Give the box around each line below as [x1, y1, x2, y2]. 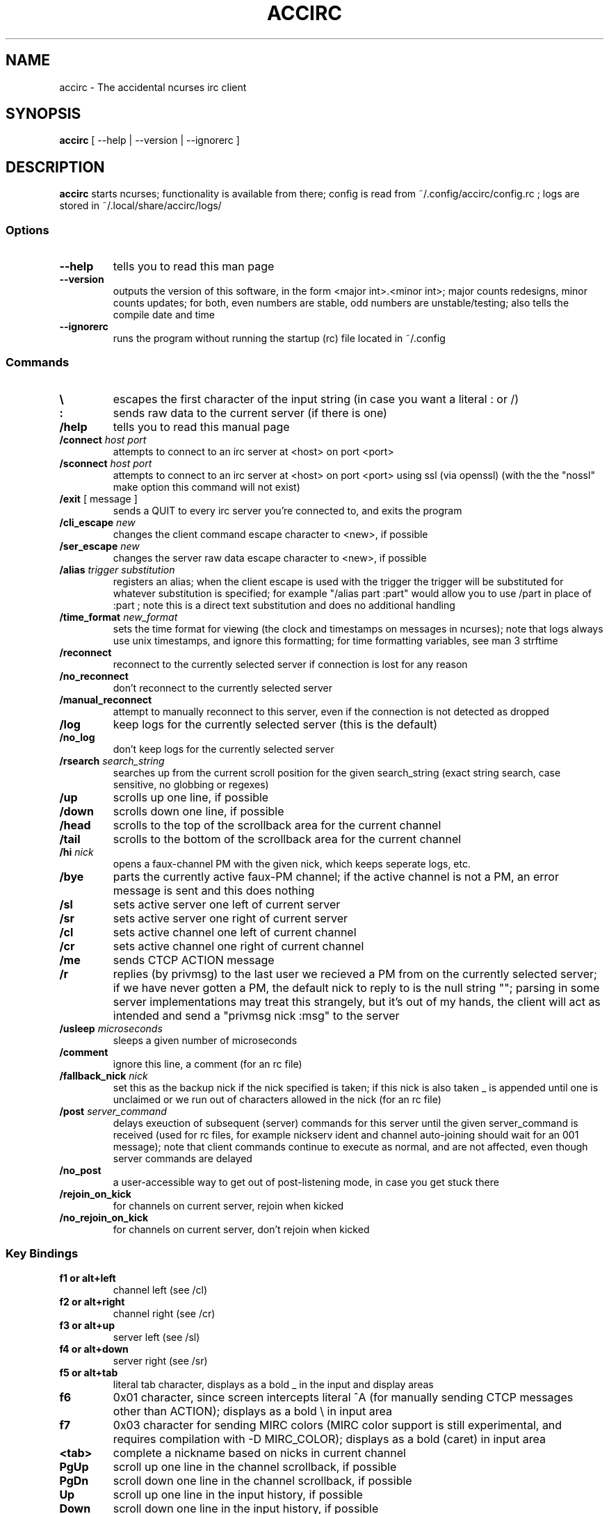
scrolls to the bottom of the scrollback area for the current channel [113, 831, 462, 846]
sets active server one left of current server [113, 897, 341, 911]
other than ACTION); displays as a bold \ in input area [113, 1403, 392, 1418]
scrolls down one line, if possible [113, 804, 284, 818]
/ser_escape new [59, 539, 140, 552]
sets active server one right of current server [113, 911, 348, 925]
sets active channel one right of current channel [113, 938, 364, 953]
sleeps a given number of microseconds [113, 1034, 298, 1046]
